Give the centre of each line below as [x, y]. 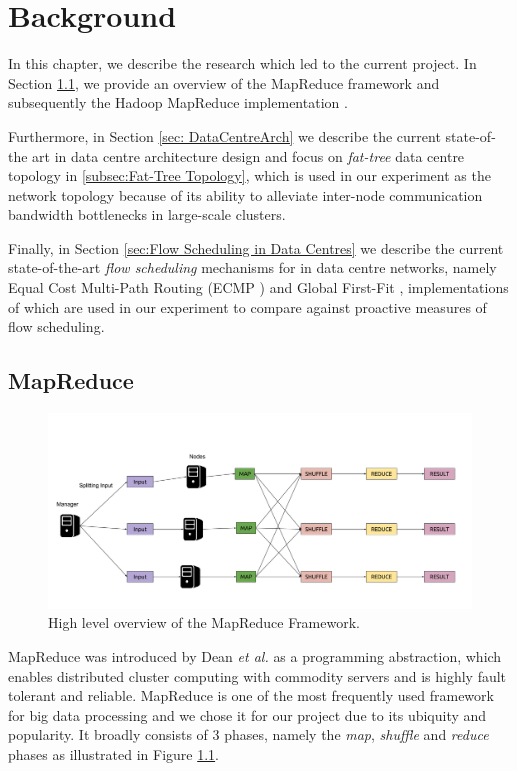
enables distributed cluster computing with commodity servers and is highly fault [257, 675]
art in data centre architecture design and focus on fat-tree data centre [248, 155]
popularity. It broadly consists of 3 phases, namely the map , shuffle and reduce [248, 734]
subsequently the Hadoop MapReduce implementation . [178, 102]
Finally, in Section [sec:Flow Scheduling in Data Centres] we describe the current [256, 247]
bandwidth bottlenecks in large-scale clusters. [147, 214]
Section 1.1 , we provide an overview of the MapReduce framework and [224, 82]
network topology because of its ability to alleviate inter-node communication [245, 194]
